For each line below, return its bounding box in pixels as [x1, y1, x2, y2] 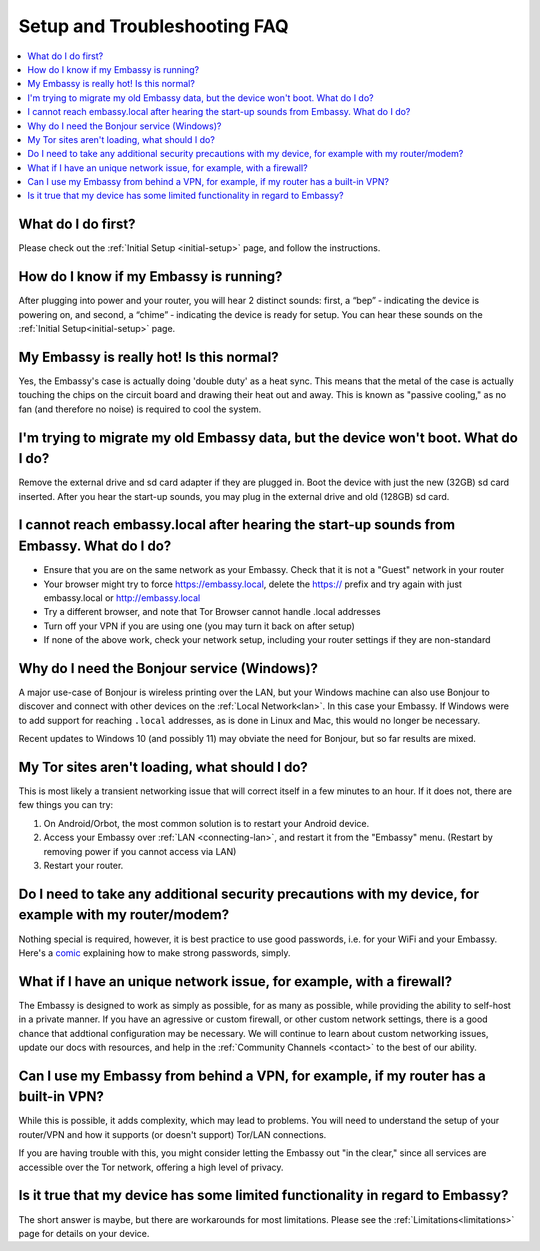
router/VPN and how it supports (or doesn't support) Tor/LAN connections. [18, 1128, 327, 1140]
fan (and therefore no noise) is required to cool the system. [18, 403, 262, 415]
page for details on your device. [18, 1227, 150, 1239]
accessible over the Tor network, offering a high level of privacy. [18, 1161, 284, 1173]
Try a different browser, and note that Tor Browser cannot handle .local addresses [43, 606, 381, 618]
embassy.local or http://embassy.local [43, 591, 201, 604]
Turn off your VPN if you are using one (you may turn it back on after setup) [43, 620, 355, 632]
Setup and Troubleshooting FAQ [18, 15, 289, 37]
